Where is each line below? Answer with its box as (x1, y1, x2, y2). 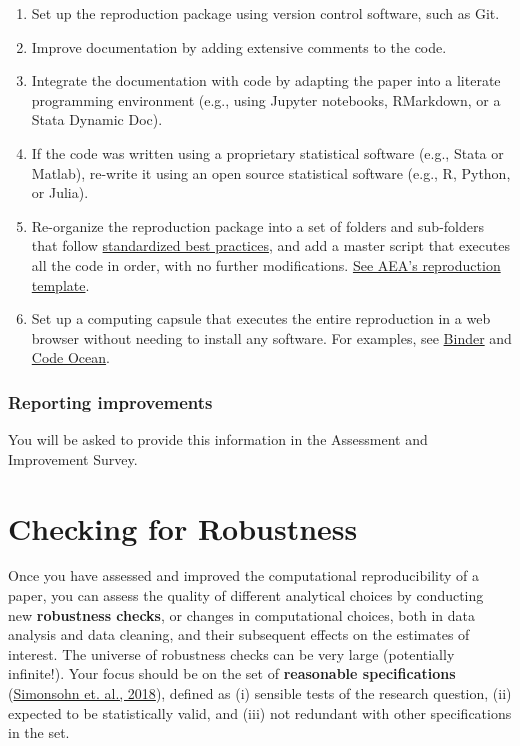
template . (31, 274, 90, 295)
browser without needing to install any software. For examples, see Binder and (31, 327, 512, 348)
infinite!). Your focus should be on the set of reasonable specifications (8, 663, 456, 684)
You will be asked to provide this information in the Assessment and (8, 429, 428, 450)
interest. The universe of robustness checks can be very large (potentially (8, 643, 455, 664)
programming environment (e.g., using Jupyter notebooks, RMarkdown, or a (31, 89, 501, 110)
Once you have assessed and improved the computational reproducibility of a (8, 565, 479, 586)
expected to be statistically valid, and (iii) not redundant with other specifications (8, 702, 512, 723)
